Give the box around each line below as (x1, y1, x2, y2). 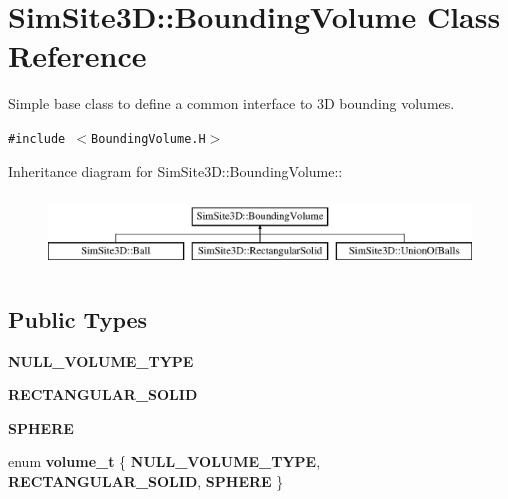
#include (8, 131, 66, 146)
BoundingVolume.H (91, 131, 206, 146)
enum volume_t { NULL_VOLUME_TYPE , (8, 451, 321, 472)
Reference (8, 35, 147, 76)
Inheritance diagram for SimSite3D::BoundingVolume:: (8, 160, 343, 181)
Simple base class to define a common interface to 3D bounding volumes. (8, 93, 455, 114)
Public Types (8, 303, 148, 334)
